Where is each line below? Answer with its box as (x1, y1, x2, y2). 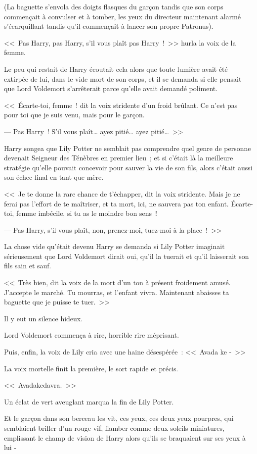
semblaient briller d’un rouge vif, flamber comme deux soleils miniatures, (4, 423, 224, 433)
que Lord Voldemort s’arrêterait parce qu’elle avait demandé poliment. (4, 83, 218, 94)
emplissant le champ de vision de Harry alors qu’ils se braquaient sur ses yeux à (4, 432, 246, 443)
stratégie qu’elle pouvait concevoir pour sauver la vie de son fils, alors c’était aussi (4, 162, 253, 172)
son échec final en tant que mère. (4, 172, 104, 182)
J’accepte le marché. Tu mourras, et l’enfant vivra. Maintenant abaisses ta (4, 287, 229, 297)
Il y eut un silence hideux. (4, 313, 83, 323)
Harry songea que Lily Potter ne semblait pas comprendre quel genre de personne (4, 143, 251, 153)
